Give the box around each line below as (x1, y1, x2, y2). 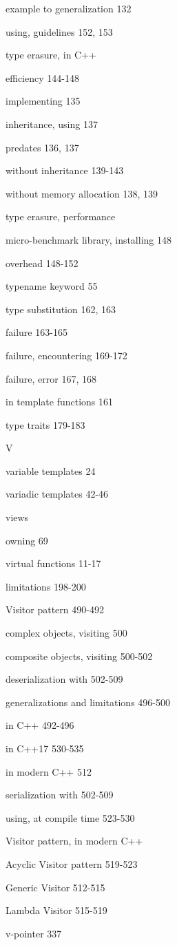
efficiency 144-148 (6, 70, 79, 85)
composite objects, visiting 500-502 (6, 648, 153, 663)
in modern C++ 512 (6, 764, 92, 778)
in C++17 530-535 (6, 741, 84, 755)
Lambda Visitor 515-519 (6, 903, 107, 917)
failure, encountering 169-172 (6, 348, 127, 362)
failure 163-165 (6, 325, 67, 339)
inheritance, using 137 (6, 116, 98, 131)
